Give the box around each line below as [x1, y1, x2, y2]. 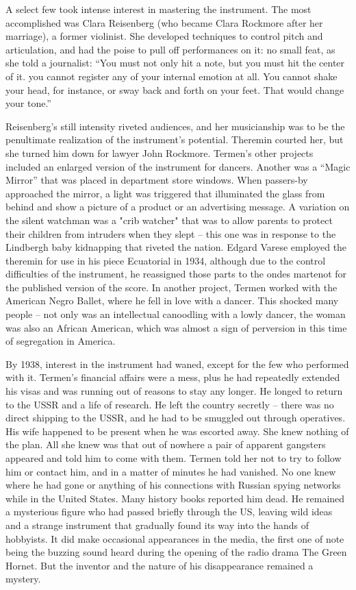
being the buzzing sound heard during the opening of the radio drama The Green [5, 545, 347, 559]
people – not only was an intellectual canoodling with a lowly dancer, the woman [5, 307, 346, 321]
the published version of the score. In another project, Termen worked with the [5, 280, 338, 294]
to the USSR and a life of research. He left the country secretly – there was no [5, 397, 334, 411]
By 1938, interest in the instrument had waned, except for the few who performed [5, 356, 349, 371]
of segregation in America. [5, 334, 116, 348]
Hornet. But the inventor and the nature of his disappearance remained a [5, 558, 314, 572]
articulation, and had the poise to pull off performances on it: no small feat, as [5, 42, 335, 56]
